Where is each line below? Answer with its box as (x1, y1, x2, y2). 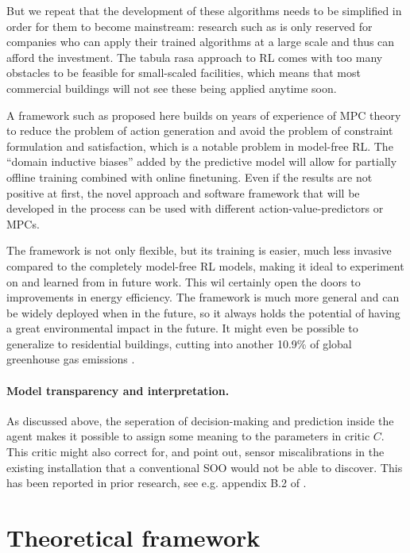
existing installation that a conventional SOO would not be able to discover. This (6, 459, 403, 475)
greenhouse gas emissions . (6, 351, 135, 367)
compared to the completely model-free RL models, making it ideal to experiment (6, 257, 404, 274)
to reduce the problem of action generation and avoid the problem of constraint (6, 122, 393, 139)
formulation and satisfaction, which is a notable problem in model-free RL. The (6, 137, 393, 154)
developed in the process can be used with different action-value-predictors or (6, 200, 384, 217)
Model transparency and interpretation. (6, 382, 230, 398)
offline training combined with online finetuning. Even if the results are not (6, 168, 373, 185)
